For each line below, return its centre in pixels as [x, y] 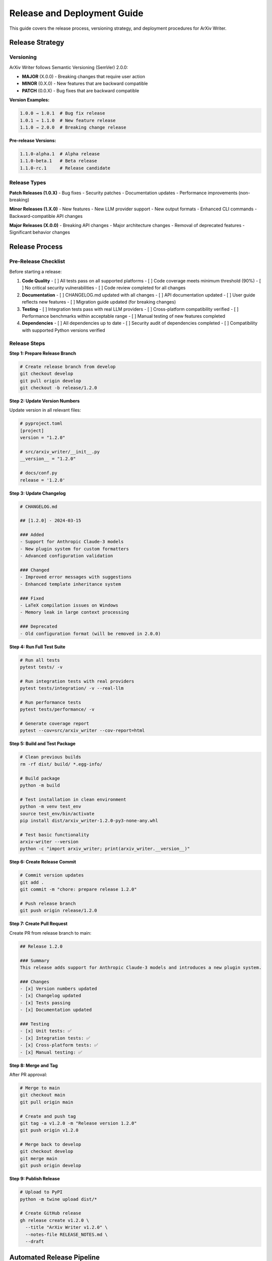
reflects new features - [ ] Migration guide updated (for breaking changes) [99, 302]
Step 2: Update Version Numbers [45, 401]
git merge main [39, 1158]
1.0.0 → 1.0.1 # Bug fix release [62, 113]
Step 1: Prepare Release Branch [43, 353]
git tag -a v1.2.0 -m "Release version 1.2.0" [78, 1123]
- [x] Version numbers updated [59, 989]
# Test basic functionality [54, 835]
